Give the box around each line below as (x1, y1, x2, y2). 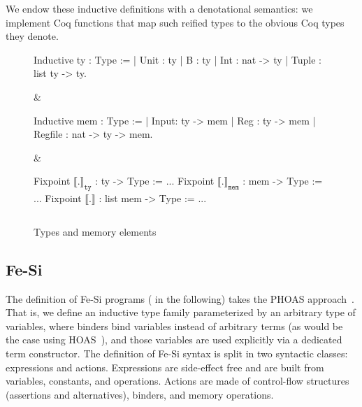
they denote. (6, 29, 59, 43)
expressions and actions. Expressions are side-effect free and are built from (6, 359, 324, 374)
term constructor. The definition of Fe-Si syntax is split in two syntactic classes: (6, 345, 348, 360)
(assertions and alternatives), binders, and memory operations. (6, 387, 274, 401)
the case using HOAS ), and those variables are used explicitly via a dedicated (6, 332, 342, 347)
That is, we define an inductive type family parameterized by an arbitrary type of (6, 305, 356, 320)
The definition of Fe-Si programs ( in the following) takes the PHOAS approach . (6, 291, 354, 306)
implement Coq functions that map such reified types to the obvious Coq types (6, 15, 345, 29)
